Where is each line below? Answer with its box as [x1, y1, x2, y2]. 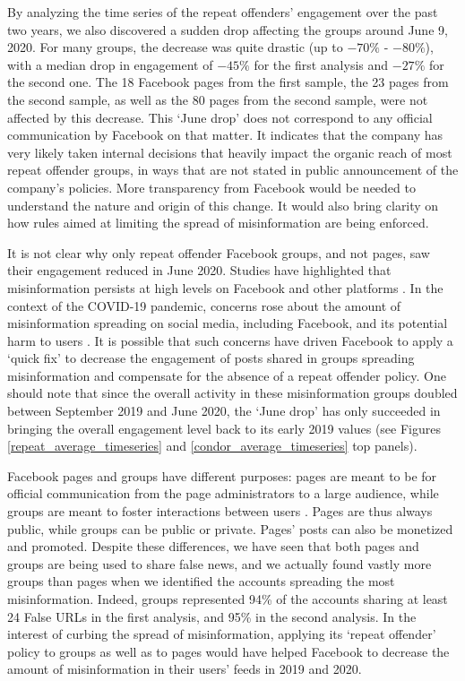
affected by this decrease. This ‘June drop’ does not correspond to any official [7, 108, 433, 126]
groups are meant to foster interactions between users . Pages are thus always [7, 502, 433, 521]
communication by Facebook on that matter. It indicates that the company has [7, 125, 443, 144]
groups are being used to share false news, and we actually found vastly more [7, 554, 432, 573]
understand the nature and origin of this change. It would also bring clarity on [7, 195, 439, 214]
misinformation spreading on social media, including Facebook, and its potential [7, 314, 448, 332]
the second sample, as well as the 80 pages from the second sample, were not [7, 90, 428, 108]
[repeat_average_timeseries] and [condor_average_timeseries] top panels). [7, 436, 418, 455]
